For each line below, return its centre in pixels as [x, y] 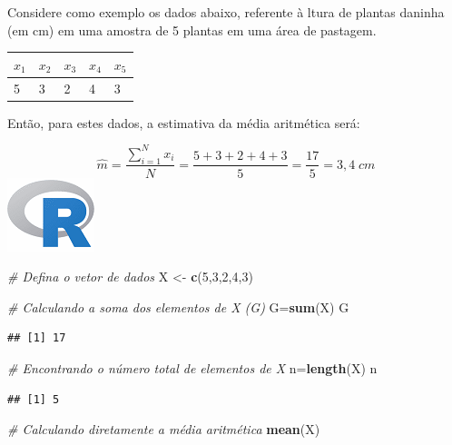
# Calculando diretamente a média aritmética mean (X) [164, 429]
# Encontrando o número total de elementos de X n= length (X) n [192, 367]
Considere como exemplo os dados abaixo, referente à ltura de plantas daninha [226, 12]
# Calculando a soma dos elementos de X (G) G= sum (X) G [178, 307]
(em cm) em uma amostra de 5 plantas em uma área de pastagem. [192, 30]
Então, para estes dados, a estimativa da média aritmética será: [184, 122]
